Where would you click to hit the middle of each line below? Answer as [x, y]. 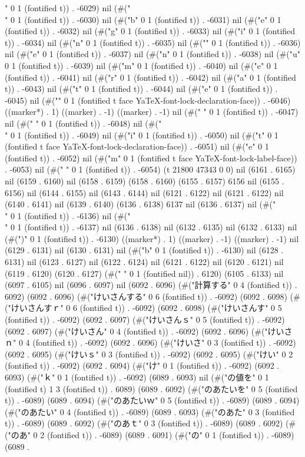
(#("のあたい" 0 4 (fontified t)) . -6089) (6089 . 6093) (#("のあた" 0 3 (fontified [150, 411]
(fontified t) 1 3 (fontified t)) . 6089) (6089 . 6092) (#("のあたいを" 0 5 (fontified [151, 388]
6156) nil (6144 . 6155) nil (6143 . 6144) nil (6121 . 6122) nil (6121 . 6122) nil [144, 192]
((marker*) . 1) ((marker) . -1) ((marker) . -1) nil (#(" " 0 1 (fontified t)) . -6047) [152, 112]
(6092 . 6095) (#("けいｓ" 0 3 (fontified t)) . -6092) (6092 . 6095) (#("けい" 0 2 [149, 354]
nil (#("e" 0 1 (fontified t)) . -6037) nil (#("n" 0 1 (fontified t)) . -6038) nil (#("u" [152, 54]
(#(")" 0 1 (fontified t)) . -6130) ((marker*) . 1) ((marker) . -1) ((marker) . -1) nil [152, 238]
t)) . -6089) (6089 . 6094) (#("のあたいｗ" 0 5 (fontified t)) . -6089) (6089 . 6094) [152, 400]
